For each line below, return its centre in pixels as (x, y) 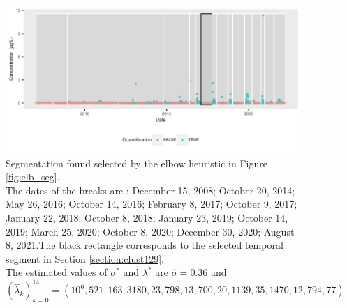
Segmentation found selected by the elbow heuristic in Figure (136, 163)
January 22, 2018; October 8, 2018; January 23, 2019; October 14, (147, 217)
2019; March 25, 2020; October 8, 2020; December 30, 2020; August (150, 231)
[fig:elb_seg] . (33, 177)
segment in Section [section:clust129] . (85, 258)
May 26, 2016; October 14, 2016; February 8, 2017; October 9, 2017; (152, 204)
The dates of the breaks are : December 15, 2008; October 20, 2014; (150, 190)
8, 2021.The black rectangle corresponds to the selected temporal (145, 245)
